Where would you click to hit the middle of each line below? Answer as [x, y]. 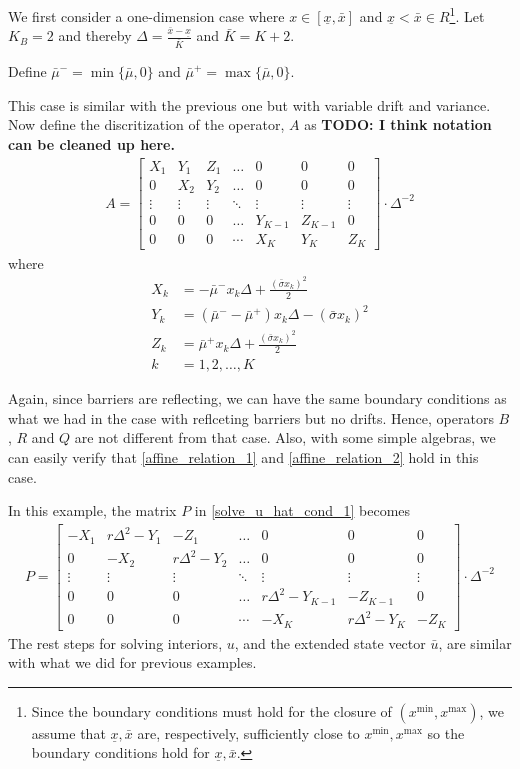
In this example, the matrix [92, 510]
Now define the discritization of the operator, [146, 124]
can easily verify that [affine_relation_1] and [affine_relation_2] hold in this [243, 456]
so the [446, 732]
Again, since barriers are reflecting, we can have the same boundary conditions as [257, 398]
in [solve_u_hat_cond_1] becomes [302, 510]
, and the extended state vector [330, 642]
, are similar [475, 642]
